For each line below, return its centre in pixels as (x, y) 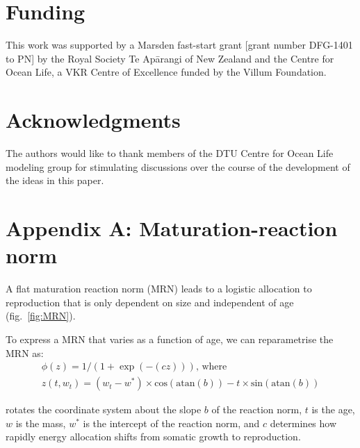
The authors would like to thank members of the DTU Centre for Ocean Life (170, 153)
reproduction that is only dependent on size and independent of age (150, 302)
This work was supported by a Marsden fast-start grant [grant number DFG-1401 (179, 45)
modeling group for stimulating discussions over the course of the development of (178, 166)
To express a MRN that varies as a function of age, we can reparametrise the (170, 339)
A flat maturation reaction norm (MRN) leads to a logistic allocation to (159, 289)
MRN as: (25, 352)
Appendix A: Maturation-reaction (172, 228)
